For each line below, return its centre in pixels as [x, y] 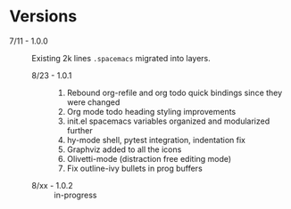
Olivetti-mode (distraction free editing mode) [149, 158]
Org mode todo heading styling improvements [151, 111]
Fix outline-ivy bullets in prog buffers [134, 168]
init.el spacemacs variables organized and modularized [168, 121]
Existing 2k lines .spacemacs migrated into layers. [121, 58]
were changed [93, 102]
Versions [43, 16]
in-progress [75, 195]
